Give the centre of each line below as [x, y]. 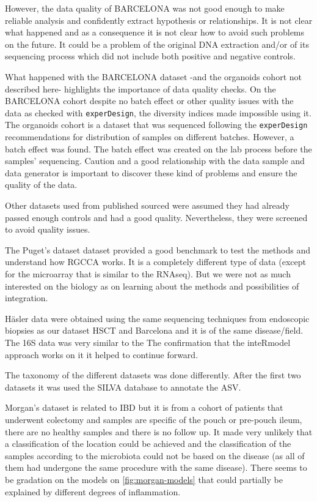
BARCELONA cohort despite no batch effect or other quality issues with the [149, 101]
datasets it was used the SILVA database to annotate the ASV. [123, 387]
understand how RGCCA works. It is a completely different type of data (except [155, 262]
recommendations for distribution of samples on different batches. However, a [150, 137]
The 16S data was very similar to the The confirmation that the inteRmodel [148, 342]
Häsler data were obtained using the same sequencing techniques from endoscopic [157, 318]
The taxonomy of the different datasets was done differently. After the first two [153, 375]
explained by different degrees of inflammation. [93, 491]
